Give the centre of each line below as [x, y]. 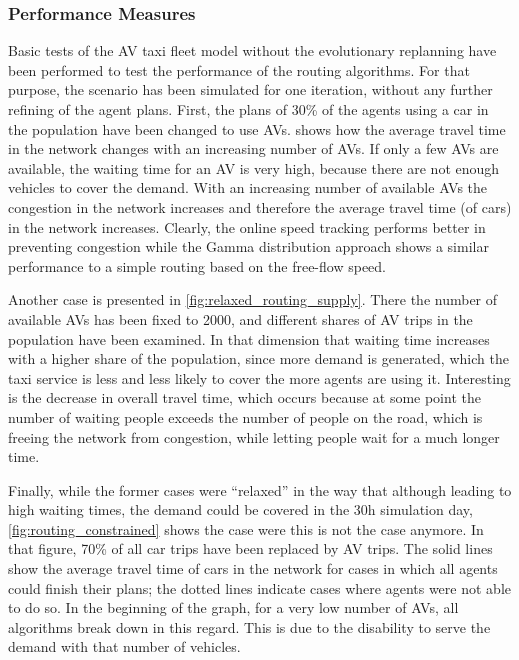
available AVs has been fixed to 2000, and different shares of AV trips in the [240, 318]
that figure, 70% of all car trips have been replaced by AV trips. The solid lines [250, 548]
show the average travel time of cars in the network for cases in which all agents [253, 568]
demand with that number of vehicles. [124, 646]
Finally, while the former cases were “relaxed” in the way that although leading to [260, 489]
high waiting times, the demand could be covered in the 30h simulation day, [240, 509]
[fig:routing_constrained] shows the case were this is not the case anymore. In [246, 528]
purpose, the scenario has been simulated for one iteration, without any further [250, 89]
